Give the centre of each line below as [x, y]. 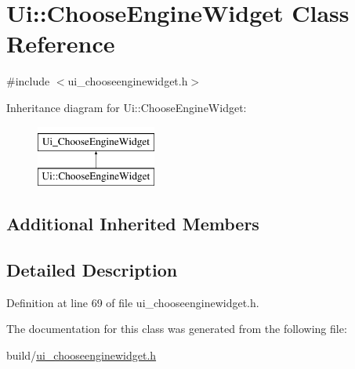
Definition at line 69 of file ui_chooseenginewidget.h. [133, 302]
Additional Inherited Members [133, 224]
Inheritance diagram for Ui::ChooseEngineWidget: [127, 107]
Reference [61, 43]
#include [28, 81]
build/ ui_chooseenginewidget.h [82, 355]
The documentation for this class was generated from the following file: [177, 329]
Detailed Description [92, 269]
